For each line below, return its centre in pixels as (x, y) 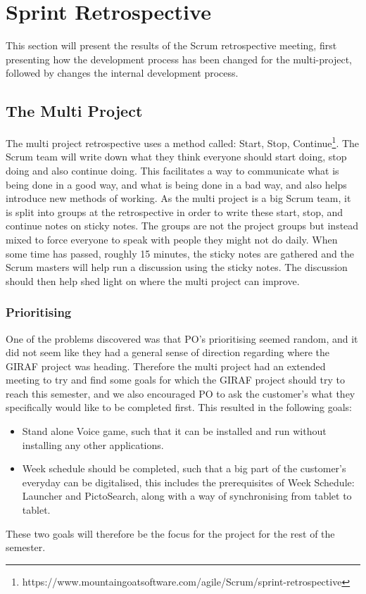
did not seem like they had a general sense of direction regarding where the (168, 352)
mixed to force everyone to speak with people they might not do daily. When (172, 239)
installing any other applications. (93, 444)
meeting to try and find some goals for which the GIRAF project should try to (175, 380)
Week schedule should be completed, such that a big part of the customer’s (184, 468)
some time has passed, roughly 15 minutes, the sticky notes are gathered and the (180, 253)
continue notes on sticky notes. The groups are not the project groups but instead (182, 226)
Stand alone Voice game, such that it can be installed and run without (174, 431)
